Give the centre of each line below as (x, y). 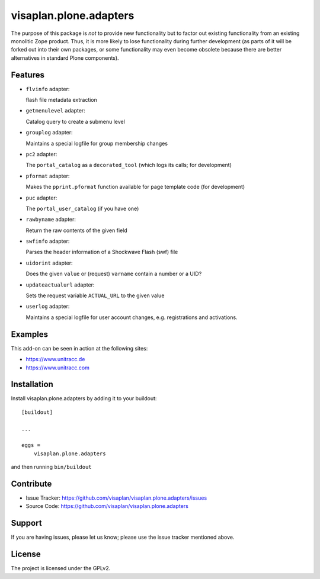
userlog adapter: (48, 306)
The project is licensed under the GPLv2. (61, 568)
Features (28, 75)
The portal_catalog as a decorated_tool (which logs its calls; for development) (129, 165)
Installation (32, 385)
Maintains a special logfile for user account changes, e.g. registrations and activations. (132, 317)
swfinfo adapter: (48, 241)
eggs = (31, 445)
